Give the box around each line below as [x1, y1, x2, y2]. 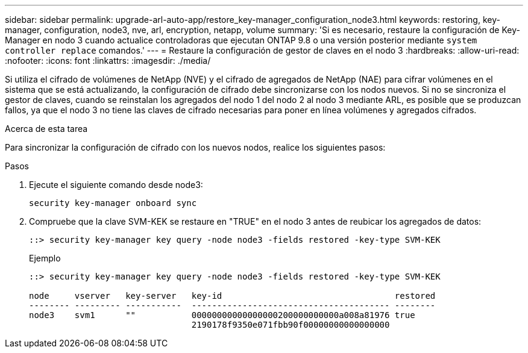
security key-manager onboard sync [29, 198, 197, 208]
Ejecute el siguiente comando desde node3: [29, 180, 203, 190]
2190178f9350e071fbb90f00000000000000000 [191, 320, 390, 330]
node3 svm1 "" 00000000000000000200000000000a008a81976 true [29, 310, 415, 320]
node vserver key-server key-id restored [29, 291, 436, 301]
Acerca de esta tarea [5, 123, 88, 134]
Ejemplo [29, 253, 61, 263]
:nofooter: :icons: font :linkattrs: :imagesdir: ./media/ [5, 55, 211, 66]
